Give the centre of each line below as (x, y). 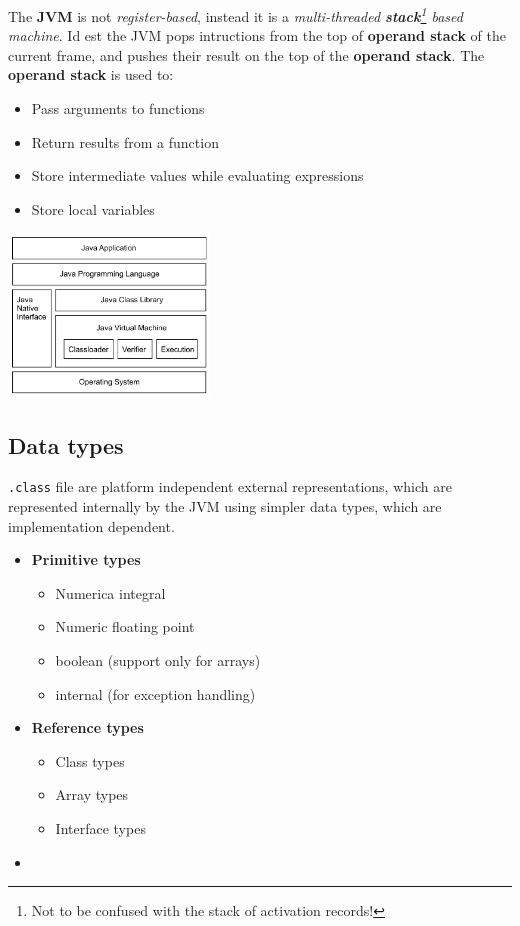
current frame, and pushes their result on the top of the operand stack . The (246, 54)
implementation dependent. (91, 525)
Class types (90, 760)
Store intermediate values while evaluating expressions (197, 175)
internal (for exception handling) (155, 693)
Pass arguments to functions (118, 108)
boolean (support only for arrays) (158, 660)
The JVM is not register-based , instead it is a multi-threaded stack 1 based (235, 14)
